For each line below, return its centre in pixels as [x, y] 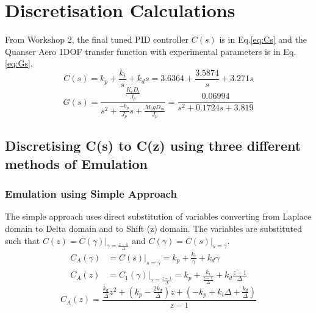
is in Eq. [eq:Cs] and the [263, 39]
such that [23, 240]
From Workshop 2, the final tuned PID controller [97, 39]
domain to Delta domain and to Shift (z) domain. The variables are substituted [154, 228]
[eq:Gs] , [19, 63]
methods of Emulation [76, 163]
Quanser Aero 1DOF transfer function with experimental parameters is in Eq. [151, 51]
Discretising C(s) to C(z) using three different [153, 146]
